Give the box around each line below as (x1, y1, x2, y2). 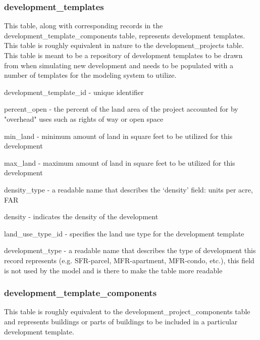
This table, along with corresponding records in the (4, 20, 163, 31)
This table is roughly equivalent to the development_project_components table (4, 306, 250, 317)
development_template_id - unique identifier (4, 86, 144, 97)
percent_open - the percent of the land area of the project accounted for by (4, 104, 238, 114)
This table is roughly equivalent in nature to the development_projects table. (4, 40, 244, 51)
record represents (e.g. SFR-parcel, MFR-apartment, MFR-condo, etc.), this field (4, 255, 254, 265)
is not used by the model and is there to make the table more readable (4, 265, 223, 275)
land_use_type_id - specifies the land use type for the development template (4, 228, 244, 238)
